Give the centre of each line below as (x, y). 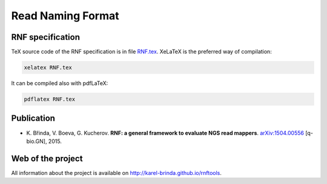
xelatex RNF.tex (48, 68)
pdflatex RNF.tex (50, 99)
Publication (33, 119)
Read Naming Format (65, 16)
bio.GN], (37, 141)
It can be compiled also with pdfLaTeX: (60, 83)
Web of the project (47, 158)
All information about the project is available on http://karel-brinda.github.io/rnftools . (117, 173)
